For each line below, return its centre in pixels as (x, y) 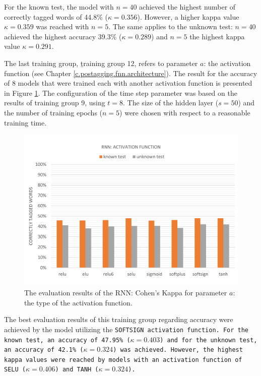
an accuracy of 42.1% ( (44, 350)
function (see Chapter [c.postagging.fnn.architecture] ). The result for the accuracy (131, 73)
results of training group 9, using (55, 103)
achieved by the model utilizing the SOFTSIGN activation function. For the (126, 329)
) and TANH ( (77, 370)
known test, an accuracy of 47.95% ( (67, 340)
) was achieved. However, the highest (178, 350)
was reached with (62, 26)
